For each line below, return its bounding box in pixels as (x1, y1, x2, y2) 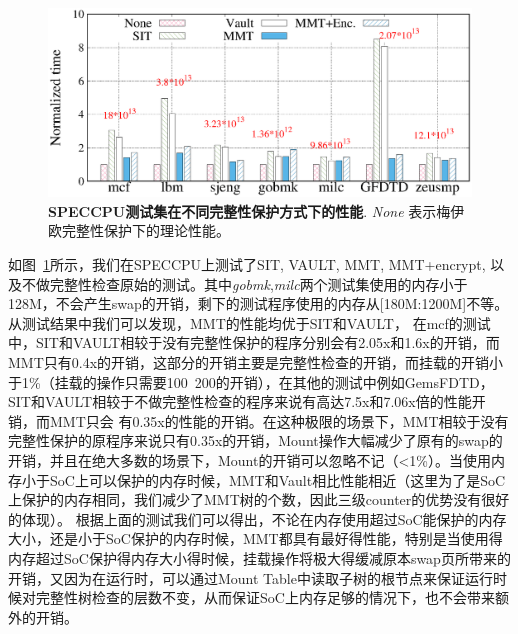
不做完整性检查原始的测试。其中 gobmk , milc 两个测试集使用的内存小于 (21, 273, 468, 294)
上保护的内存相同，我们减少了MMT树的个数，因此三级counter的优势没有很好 (8, 489, 510, 510)
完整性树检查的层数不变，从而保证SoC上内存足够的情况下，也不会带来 (35, 587, 495, 608)
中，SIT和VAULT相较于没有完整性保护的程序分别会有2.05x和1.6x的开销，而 (8, 332, 500, 353)
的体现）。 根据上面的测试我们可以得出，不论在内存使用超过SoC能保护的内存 (8, 508, 507, 529)
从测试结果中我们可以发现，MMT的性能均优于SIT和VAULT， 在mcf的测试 (8, 312, 491, 333)
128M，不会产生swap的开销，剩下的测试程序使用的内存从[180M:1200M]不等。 (8, 293, 509, 314)
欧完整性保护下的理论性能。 (48, 220, 230, 241)
